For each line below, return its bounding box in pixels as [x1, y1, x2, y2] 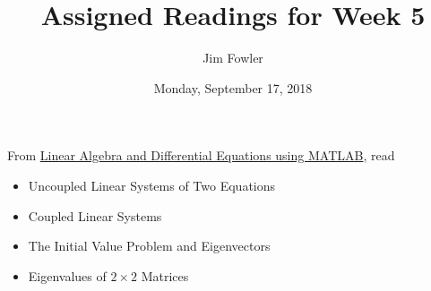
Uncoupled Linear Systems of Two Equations [28, 175, 276, 194]
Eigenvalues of [28, 266, 107, 285]
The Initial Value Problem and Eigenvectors [28, 236, 271, 255]
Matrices [141, 266, 189, 285]
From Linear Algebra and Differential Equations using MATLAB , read [7, 146, 395, 165]
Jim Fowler [203, 48, 263, 67]
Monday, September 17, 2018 [153, 78, 313, 97]
